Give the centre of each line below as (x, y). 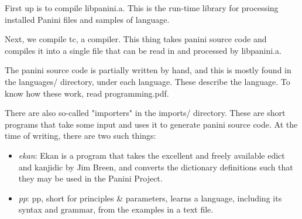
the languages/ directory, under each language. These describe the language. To (147, 81)
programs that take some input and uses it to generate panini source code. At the (151, 124)
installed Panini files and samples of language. (87, 19)
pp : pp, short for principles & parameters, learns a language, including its (150, 198)
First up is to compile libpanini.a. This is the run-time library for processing (142, 8)
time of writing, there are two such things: (80, 136)
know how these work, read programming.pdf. (87, 93)
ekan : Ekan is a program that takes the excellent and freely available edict (152, 155)
